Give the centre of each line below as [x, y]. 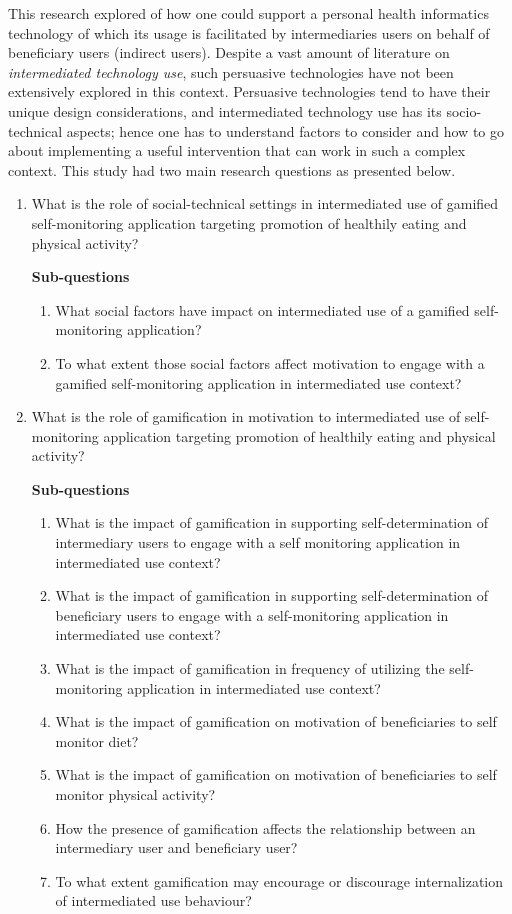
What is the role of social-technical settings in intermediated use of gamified [265, 203]
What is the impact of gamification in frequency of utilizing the [250, 668]
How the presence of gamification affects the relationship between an [265, 827]
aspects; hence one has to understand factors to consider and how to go [285, 130]
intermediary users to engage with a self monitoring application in [258, 542]
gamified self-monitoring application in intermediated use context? [258, 382]
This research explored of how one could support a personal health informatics [248, 13]
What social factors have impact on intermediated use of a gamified [262, 309]
